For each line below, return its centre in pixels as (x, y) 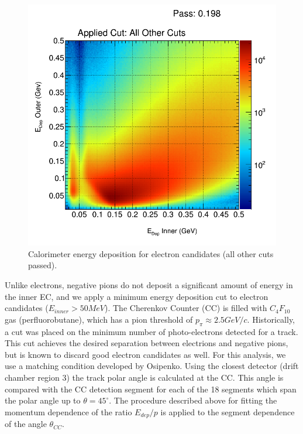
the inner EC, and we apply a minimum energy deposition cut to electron (137, 296)
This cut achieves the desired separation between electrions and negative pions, (147, 343)
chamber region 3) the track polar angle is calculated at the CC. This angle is (144, 377)
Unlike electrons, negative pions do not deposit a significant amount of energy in (149, 284)
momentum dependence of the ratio (68, 411)
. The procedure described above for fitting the (193, 400)
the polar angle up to (43, 400)
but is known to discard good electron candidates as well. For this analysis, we (145, 354)
